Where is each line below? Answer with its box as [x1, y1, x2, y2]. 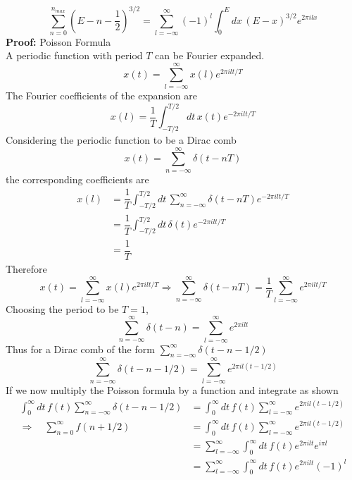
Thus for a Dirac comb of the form [6, 341, 155, 356]
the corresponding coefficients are [6, 171, 149, 186]
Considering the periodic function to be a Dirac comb [6, 133, 237, 147]
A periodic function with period [6, 48, 143, 63]
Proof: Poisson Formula [6, 34, 111, 49]
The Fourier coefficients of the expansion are [6, 88, 197, 103]
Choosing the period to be [6, 301, 119, 316]
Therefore [6, 261, 47, 276]
